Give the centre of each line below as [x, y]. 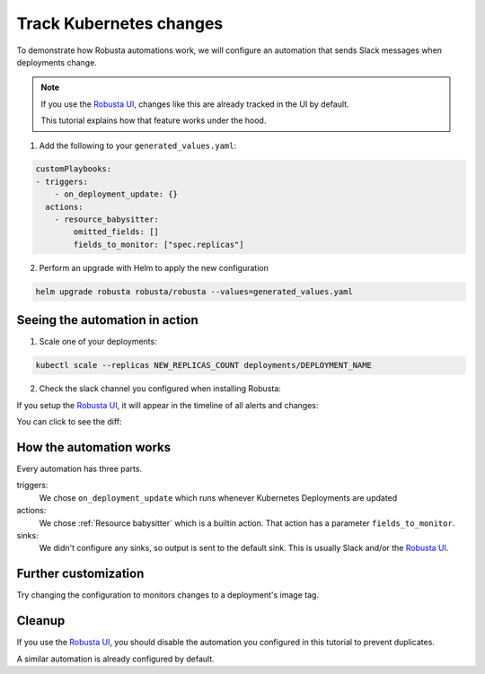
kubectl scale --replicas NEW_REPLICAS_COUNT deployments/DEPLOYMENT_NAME [204, 365]
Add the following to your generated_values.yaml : [138, 145]
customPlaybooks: [74, 169]
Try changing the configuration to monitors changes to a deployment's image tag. [168, 595]
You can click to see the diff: [69, 422]
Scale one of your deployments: [98, 342]
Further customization [80, 574]
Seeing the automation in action [107, 320]
